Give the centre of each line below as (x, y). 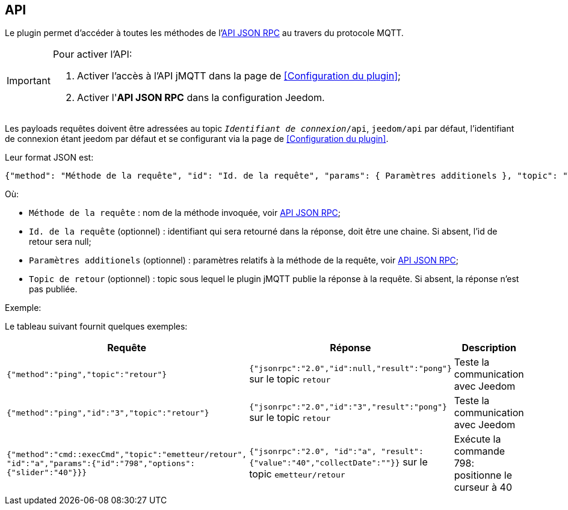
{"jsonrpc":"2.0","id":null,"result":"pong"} (350, 368)
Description (489, 348)
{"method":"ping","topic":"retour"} (87, 374)
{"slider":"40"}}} (47, 472)
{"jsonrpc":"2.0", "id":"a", (313, 451)
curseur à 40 (483, 487)
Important (29, 81)
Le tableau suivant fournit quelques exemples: (96, 327)
